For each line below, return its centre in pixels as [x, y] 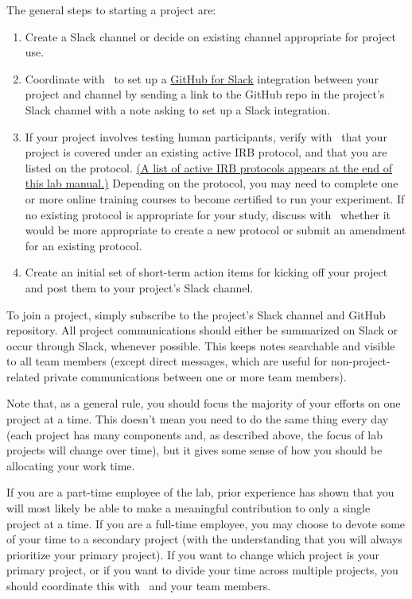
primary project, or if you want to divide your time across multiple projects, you [202, 570]
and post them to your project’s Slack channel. [139, 287]
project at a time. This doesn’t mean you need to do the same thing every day [198, 419]
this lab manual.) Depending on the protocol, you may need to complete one [212, 183]
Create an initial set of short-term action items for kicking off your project [206, 272]
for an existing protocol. [84, 245]
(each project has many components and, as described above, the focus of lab [194, 434]
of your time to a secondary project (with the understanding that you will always [204, 539]
